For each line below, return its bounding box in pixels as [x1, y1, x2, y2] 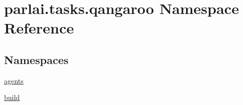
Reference [4, 17, 74, 38]
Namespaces [4, 51, 69, 67]
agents [4, 75, 24, 85]
